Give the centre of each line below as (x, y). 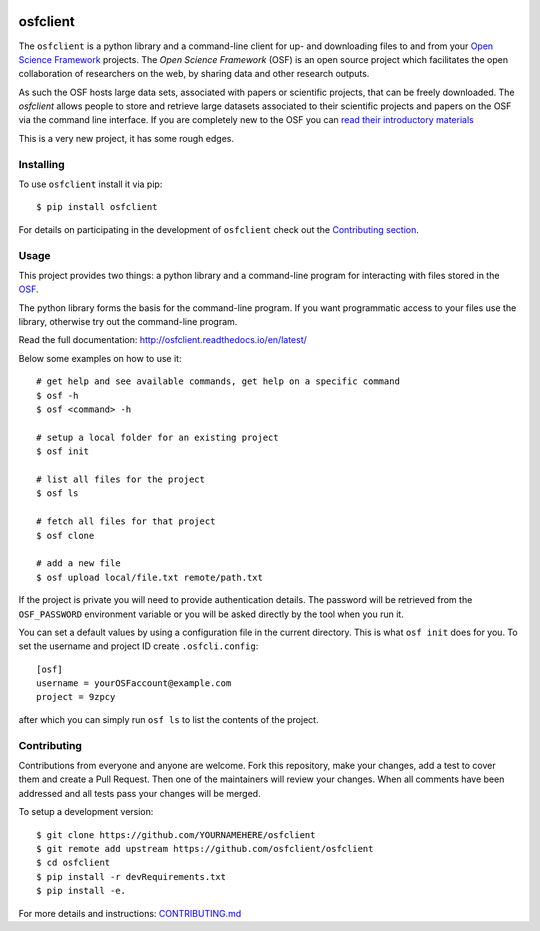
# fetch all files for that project (126, 521)
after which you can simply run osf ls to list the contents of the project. (168, 719)
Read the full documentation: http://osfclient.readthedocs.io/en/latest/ (162, 340)
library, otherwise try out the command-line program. (128, 322)
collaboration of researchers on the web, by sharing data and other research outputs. (194, 74)
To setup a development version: (86, 812)
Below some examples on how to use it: (100, 358)
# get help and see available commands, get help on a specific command (218, 381)
